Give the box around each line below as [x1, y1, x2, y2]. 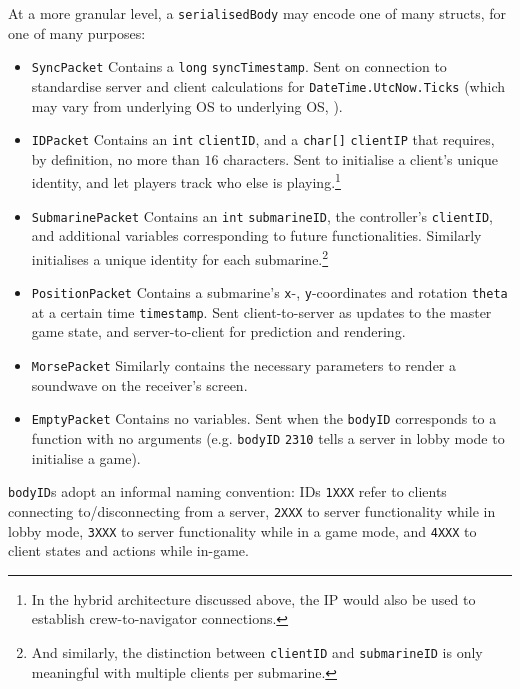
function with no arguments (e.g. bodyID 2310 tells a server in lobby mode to [31, 427, 505, 448]
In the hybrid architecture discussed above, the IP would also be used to [31, 588, 476, 609]
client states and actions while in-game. [8, 540, 249, 561]
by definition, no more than [31, 148, 200, 169]
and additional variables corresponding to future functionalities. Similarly [31, 225, 482, 246]
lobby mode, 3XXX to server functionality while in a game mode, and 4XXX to [8, 520, 477, 541]
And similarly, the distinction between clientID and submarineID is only [31, 641, 483, 662]
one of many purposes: [8, 22, 146, 43]
